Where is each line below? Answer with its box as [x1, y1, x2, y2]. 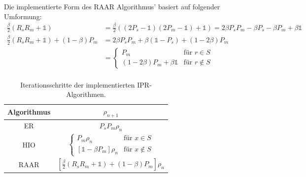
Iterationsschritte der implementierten [20, 79, 135, 89]
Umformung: [4, 11, 42, 21]
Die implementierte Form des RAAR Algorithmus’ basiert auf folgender [4, 1, 220, 11]
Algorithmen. [66, 89, 106, 99]
